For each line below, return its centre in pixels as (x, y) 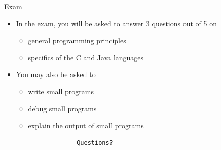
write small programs (61, 91)
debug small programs (62, 108)
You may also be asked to (56, 74)
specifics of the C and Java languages (86, 57)
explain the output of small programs (86, 125)
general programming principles (77, 40)
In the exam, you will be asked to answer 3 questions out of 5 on (116, 23)
